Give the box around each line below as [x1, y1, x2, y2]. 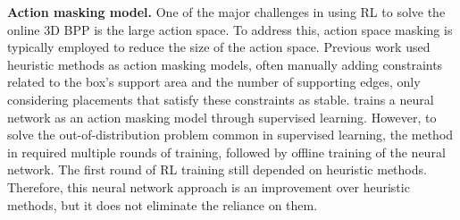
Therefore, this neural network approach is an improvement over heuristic [7, 177, 410, 196]
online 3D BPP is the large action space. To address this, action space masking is [7, 20, 453, 38]
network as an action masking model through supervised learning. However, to [7, 107, 437, 126]
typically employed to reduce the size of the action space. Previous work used [7, 38, 431, 56]
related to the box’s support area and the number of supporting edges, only [7, 72, 421, 91]
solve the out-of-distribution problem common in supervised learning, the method [7, 125, 454, 144]
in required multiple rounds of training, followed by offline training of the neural [7, 142, 446, 161]
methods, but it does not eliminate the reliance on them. [7, 195, 318, 214]
